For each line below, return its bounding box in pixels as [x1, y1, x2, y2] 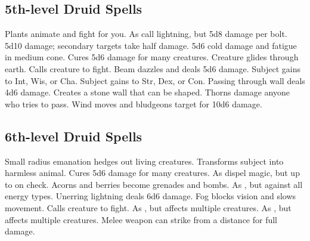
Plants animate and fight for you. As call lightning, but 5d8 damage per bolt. [5, 27, 287, 40]
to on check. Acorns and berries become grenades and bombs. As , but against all [5, 178, 303, 190]
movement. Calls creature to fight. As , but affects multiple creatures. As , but [5, 201, 292, 214]
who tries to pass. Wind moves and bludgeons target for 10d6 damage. [5, 97, 262, 110]
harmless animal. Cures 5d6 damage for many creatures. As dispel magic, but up [5, 166, 300, 179]
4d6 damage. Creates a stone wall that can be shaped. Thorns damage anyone [5, 86, 290, 98]
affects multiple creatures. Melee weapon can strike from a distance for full [5, 213, 278, 225]
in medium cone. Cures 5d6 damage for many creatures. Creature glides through [5, 51, 299, 63]
